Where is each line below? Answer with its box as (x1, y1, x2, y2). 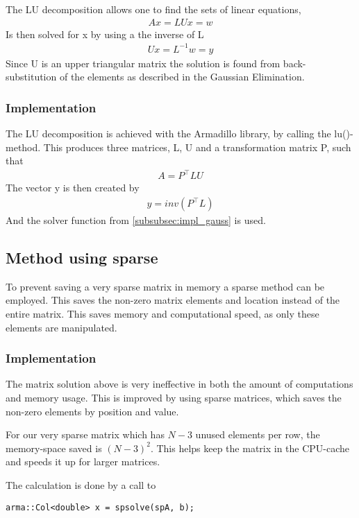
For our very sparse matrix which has (6, 427, 165, 442)
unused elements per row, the (195, 427, 320, 442)
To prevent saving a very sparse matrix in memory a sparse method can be (6, 279, 325, 293)
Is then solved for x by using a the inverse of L (6, 26, 204, 41)
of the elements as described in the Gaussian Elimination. (59, 69, 305, 84)
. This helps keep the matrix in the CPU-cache (150, 440, 350, 455)
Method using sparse (6, 247, 158, 268)
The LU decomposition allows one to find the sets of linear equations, (6, 2, 301, 16)
